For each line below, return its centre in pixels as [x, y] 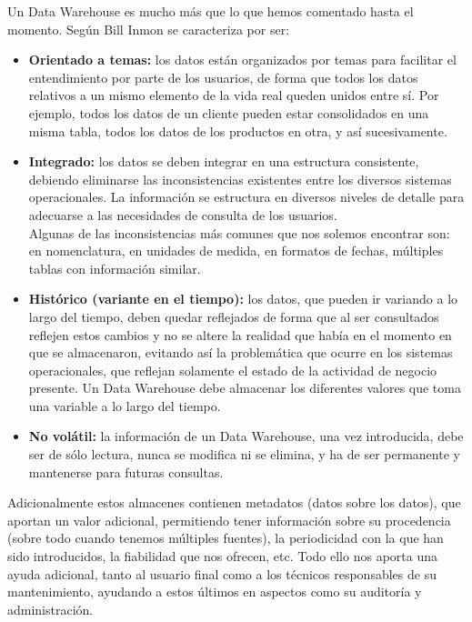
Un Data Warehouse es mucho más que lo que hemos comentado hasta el [211, 11]
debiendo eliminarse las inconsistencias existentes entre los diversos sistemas [240, 179]
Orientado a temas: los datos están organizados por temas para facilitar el [242, 60]
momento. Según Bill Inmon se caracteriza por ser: [149, 29]
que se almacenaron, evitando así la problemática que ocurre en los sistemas [241, 352]
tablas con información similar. [115, 268]
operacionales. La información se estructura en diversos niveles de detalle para [246, 197]
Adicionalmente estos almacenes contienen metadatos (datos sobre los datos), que [234, 502]
